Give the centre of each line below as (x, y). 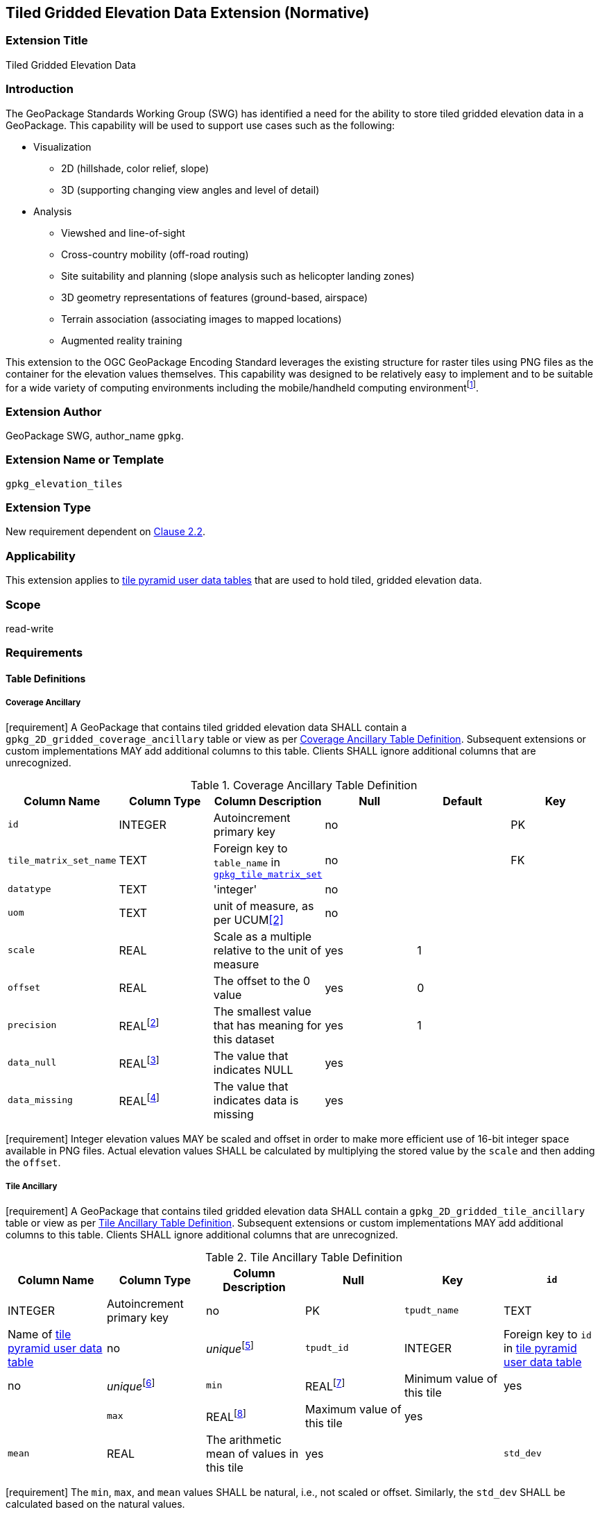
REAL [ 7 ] (325, 1385)
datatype (29, 889)
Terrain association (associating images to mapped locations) (202, 319)
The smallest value (262, 1011)
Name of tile (40, 1334)
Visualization (62, 146)
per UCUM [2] (248, 919)
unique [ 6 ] (131, 1385)
